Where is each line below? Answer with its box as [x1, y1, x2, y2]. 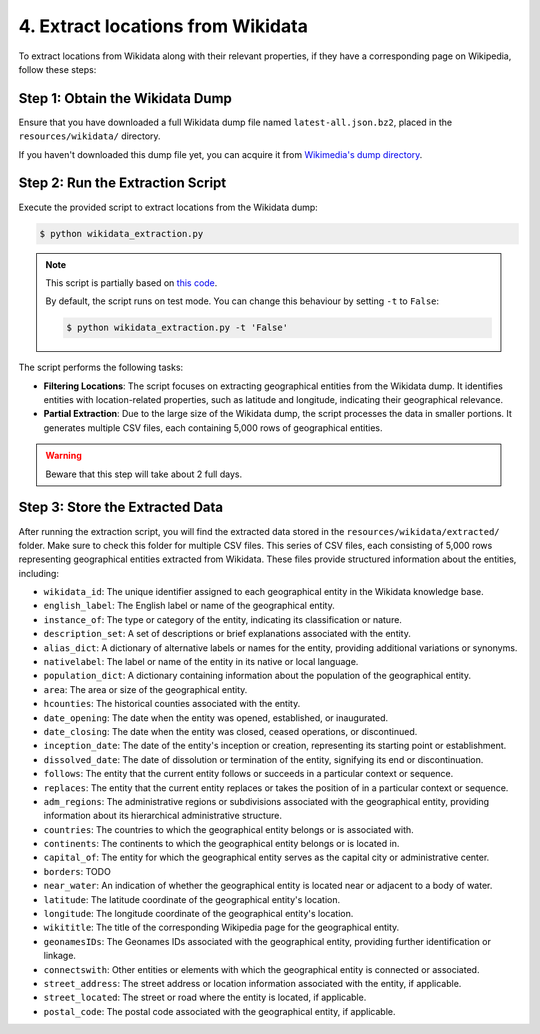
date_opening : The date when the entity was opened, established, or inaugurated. [43, 711, 389, 724]
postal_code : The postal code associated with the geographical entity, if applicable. [43, 1005, 396, 1017]
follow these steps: [18, 63, 97, 75]
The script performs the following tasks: [18, 361, 184, 374]
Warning [45, 450, 82, 462]
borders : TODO [43, 865, 112, 877]
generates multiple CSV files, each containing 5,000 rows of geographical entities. [43, 421, 384, 434]
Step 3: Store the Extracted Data [18, 499, 224, 516]
